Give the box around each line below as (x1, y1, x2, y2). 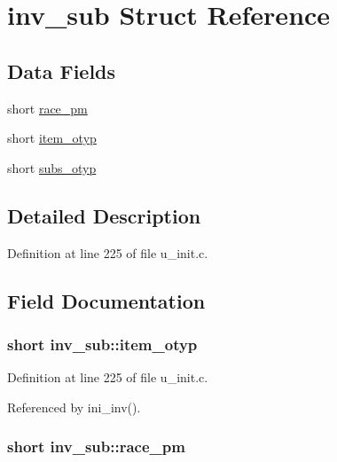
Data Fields (7, 57, 116, 84)
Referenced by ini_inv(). (7, 397, 141, 416)
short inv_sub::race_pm (7, 435, 185, 458)
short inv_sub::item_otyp (7, 333, 198, 355)
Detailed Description (7, 201, 201, 229)
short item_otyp (7, 129, 97, 147)
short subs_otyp (7, 158, 97, 176)
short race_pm (7, 98, 88, 117)
